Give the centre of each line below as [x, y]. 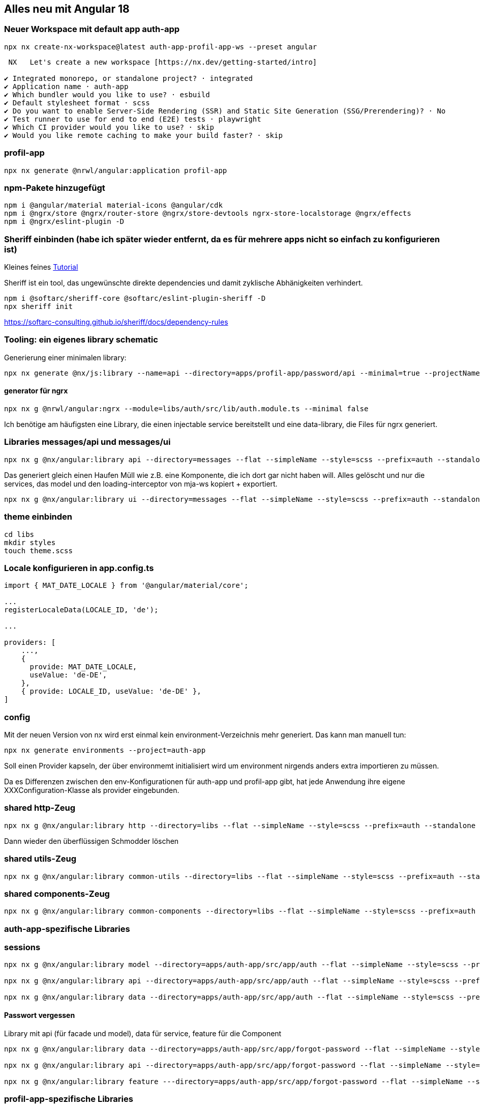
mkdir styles [30, 542]
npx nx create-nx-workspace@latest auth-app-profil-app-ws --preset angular [161, 47]
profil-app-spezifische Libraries [69, 1099]
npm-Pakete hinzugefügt [55, 188]
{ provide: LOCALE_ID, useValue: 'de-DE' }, [111, 691]
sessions [22, 947]
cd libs [19, 534]
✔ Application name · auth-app [66, 86]
